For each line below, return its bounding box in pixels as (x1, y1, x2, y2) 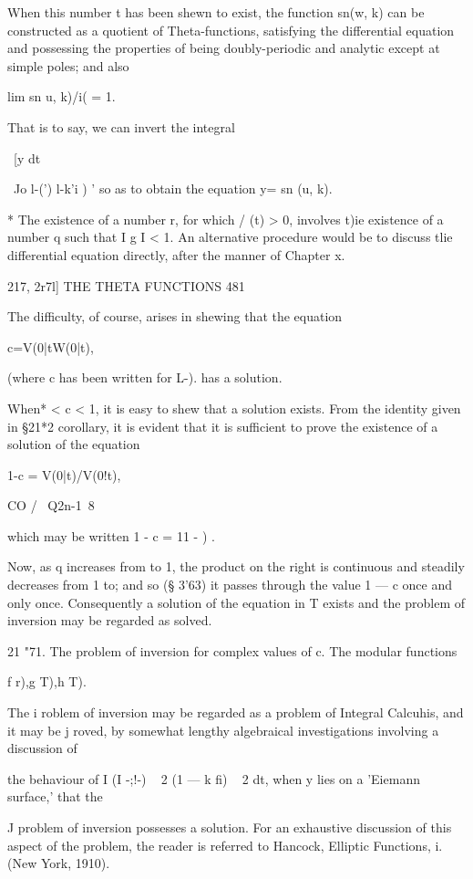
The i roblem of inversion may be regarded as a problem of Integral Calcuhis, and (7, 703, 464, 722)
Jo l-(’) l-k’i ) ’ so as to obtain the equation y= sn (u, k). (13, 179, 333, 198)
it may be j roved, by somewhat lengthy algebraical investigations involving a (7, 720, 439, 739)
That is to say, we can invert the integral (7, 117, 235, 136)
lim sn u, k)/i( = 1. (7, 87, 116, 106)
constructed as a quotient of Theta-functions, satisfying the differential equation (7, 20, 455, 39)
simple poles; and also (7, 56, 129, 75)
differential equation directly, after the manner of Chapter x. (7, 245, 345, 264)
